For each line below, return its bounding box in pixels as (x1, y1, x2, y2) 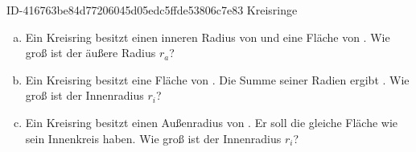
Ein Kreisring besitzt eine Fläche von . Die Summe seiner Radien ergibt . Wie (25, 71, 410, 88)
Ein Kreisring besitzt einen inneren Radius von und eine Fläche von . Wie (25, 28, 390, 45)
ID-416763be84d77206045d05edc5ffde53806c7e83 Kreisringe (6, 2, 298, 18)
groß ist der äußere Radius (25, 44, 156, 61)
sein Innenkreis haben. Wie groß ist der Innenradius (25, 129, 282, 146)
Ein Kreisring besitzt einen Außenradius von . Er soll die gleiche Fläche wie (25, 113, 398, 130)
